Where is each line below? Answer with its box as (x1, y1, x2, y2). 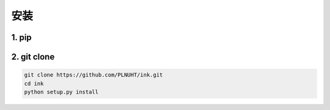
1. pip (11, 32, 32, 43)
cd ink (24, 80, 44, 87)
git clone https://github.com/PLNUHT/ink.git (24, 72, 163, 78)
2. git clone (11, 52, 55, 62)
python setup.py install (24, 88, 99, 95)
